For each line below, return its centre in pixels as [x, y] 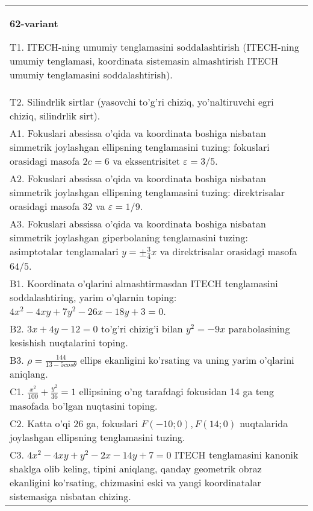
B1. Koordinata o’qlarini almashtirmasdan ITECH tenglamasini [144, 283]
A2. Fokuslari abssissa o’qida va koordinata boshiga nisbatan [138, 178]
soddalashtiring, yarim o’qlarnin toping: [93, 297]
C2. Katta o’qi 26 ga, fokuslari [74, 423]
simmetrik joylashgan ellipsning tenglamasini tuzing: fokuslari [140, 147]
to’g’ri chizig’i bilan [142, 328]
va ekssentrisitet [147, 161]
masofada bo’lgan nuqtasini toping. [84, 405]
